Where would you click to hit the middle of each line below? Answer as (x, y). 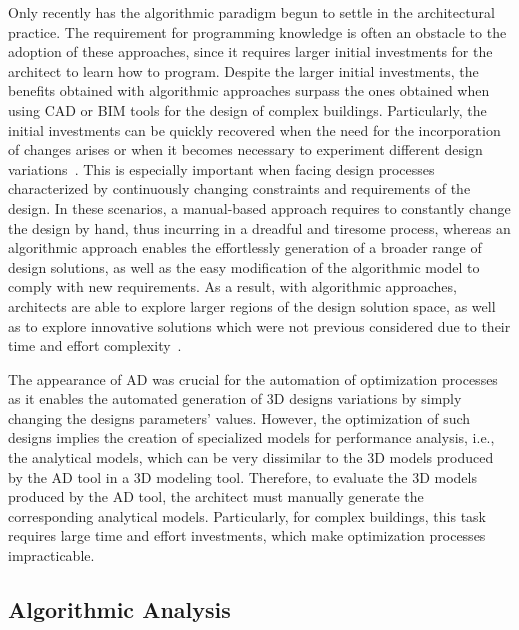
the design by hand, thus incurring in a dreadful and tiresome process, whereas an (259, 227)
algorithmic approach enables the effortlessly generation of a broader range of (245, 247)
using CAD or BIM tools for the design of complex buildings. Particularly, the (247, 109)
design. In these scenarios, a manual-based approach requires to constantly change (259, 207)
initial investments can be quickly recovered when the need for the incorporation (254, 129)
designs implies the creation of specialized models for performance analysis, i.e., (251, 437)
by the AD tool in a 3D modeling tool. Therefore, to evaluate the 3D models (242, 476)
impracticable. (51, 555)
